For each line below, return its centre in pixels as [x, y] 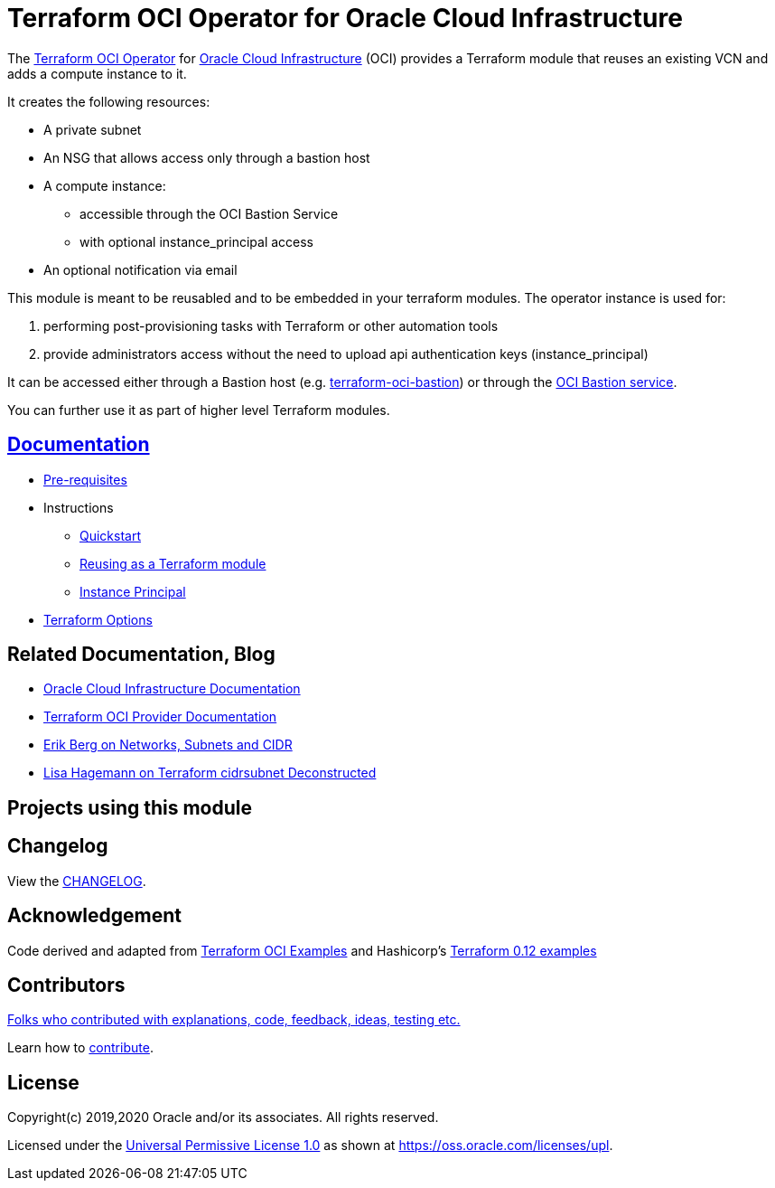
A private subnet [93, 129]
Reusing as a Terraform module [173, 563]
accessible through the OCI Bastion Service [209, 213]
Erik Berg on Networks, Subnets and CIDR [168, 745]
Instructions [79, 507]
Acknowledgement [94, 916]
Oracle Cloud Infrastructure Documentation [172, 689]
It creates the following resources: [109, 101]
